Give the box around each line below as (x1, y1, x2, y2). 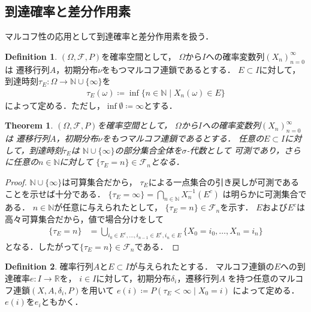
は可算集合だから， (62, 175, 137, 188)
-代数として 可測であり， (186, 143, 284, 156)
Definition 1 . (5, 50, 58, 62)
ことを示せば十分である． (5, 187, 105, 200)
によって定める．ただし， (5, 99, 105, 111)
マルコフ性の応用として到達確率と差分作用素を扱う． (5, 30, 214, 42)
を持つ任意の (228, 271, 279, 284)
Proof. (5, 175, 27, 188)
